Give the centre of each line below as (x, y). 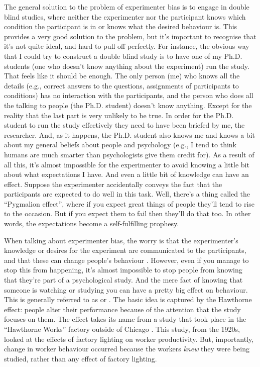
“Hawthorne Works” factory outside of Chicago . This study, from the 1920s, (122, 329)
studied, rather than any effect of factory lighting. (81, 358)
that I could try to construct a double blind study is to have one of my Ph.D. (123, 56)
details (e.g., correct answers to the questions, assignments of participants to (121, 85)
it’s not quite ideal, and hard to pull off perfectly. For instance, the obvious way (127, 46)
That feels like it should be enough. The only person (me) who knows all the (122, 76)
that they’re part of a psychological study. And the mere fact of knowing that (123, 280)
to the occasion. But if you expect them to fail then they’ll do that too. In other (127, 213)
